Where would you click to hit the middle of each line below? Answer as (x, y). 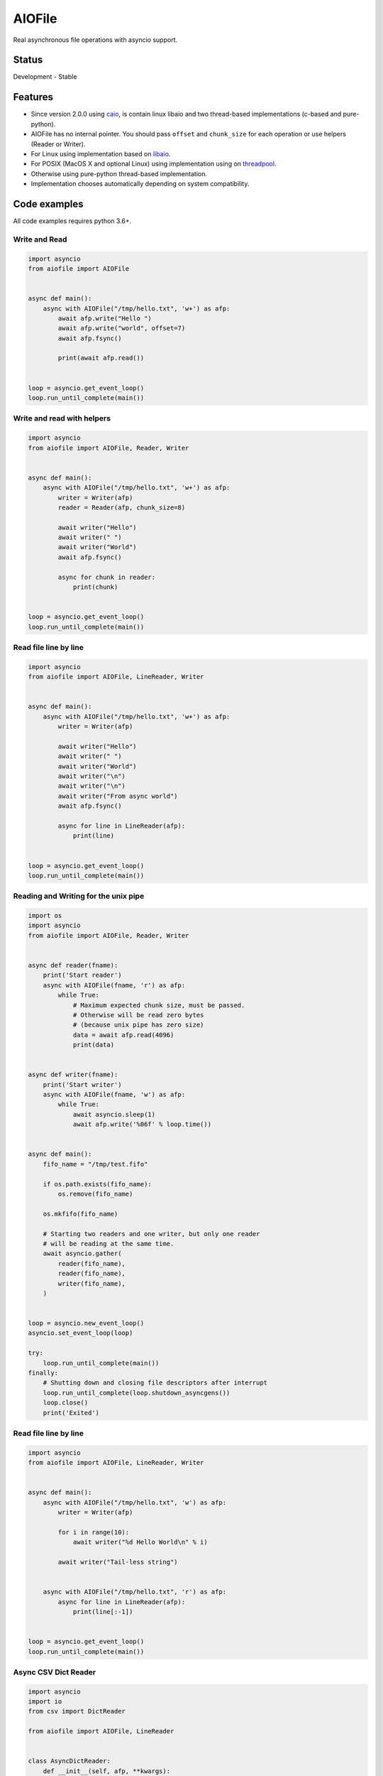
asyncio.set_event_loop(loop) (81, 1333)
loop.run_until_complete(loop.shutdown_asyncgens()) (137, 1393)
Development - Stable (45, 77)
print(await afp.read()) (101, 358)
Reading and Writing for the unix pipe (79, 897)
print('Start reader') (82, 975)
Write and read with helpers (62, 418)
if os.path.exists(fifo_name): (97, 1184)
